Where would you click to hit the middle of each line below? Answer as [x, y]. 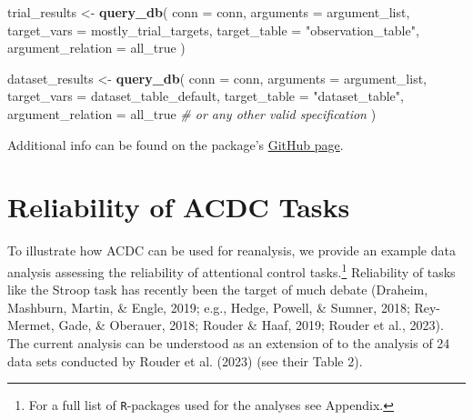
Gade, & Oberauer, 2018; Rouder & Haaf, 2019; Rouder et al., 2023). [251, 325]
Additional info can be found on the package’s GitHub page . [176, 144]
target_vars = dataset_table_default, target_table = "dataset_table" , [206, 96]
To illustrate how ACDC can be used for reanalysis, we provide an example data [231, 250]
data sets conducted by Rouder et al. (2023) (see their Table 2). [185, 360]
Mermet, [31, 325]
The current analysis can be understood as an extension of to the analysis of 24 [229, 342]
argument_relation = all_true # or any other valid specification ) [192, 113]
